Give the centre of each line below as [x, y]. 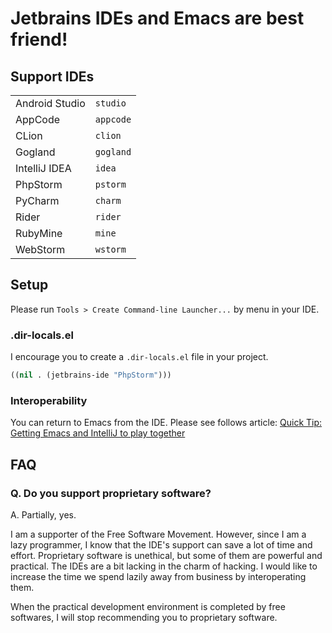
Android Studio [50, 103]
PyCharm [37, 200]
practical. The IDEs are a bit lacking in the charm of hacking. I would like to [164, 566]
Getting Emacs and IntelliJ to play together [98, 433]
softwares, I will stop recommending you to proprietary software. [144, 617]
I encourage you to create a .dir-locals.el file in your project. [139, 357]
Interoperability [49, 400]
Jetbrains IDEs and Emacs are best [157, 18]
